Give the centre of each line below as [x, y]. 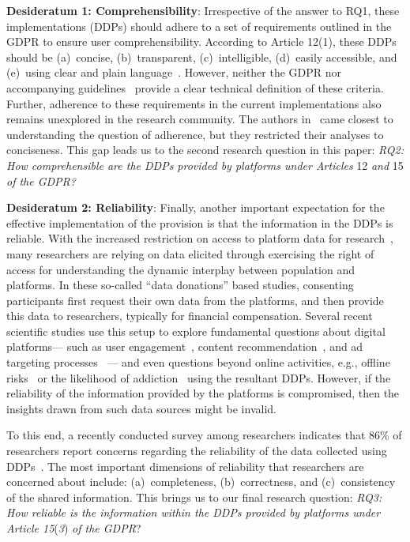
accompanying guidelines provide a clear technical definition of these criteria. [195, 87]
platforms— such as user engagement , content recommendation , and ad [185, 346]
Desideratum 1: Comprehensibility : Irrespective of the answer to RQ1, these [203, 10]
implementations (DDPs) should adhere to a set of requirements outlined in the [199, 26]
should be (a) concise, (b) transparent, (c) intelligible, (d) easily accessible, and [202, 56]
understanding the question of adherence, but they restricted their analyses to [195, 134]
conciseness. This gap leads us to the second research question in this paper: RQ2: [205, 150]
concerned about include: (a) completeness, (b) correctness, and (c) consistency [201, 482]
